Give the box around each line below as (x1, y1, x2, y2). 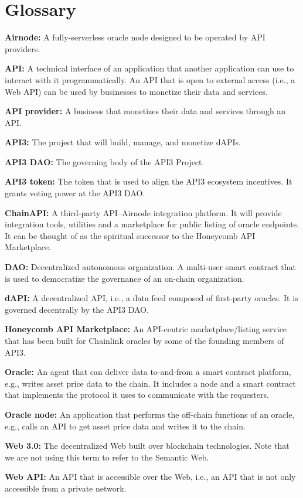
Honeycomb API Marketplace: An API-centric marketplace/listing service (5, 323, 287, 335)
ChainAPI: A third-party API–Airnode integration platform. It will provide (5, 206, 282, 219)
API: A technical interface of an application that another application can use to (5, 62, 294, 74)
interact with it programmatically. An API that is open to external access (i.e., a (5, 73, 295, 86)
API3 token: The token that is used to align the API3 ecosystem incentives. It (5, 175, 292, 187)
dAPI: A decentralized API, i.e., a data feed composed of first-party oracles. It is (5, 292, 298, 304)
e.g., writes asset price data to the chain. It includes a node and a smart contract (5, 377, 296, 389)
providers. (5, 42, 40, 54)
